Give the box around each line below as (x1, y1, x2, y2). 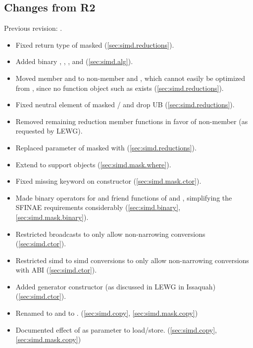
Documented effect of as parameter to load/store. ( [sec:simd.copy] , (15, 324, 217, 335)
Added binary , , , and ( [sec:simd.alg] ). (15, 56, 133, 67)
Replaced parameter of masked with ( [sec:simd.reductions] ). (15, 142, 197, 152)
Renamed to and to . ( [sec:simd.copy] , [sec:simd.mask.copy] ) (15, 308, 198, 318)
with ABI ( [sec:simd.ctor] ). (15, 265, 97, 275)
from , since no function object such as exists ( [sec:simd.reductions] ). (15, 82, 224, 93)
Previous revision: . (4, 23, 62, 33)
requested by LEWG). (15, 126, 83, 136)
